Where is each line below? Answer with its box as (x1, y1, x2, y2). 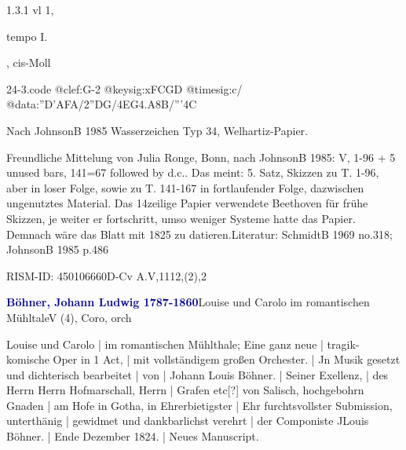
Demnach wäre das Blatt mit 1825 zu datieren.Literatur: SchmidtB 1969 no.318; (6, 225, 393, 242)
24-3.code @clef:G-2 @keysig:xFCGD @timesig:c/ (6, 80, 243, 97)
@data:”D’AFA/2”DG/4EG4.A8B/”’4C (6, 96, 197, 112)
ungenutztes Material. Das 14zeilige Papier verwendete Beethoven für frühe (6, 195, 368, 211)
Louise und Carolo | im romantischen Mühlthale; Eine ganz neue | (6, 335, 324, 352)
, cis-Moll (6, 54, 51, 71)
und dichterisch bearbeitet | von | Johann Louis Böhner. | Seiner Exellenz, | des (6, 366, 389, 382)
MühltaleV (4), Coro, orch (6, 309, 132, 325)
